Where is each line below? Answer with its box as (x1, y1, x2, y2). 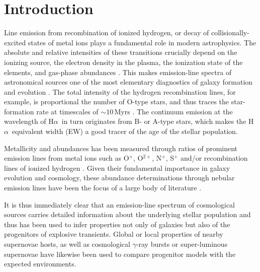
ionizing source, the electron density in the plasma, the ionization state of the (4, 56, 243, 67)
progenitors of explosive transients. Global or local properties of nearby (4, 229, 223, 239)
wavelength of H (4, 116, 54, 126)
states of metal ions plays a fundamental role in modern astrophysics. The (28, 37, 256, 47)
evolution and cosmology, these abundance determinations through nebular (4, 172, 235, 183)
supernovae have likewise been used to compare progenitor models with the (4, 248, 236, 259)
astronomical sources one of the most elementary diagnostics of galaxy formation (4, 77, 253, 87)
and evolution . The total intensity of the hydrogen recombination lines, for (4, 86, 236, 97)
